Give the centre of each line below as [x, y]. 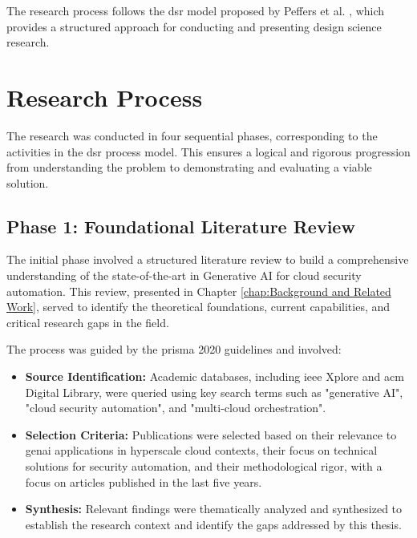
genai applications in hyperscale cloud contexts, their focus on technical [201, 450]
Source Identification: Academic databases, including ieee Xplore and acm [215, 376]
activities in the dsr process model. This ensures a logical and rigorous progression [208, 151]
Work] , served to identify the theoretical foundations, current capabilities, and [198, 307]
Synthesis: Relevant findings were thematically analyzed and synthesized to [214, 509]
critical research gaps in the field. [88, 322]
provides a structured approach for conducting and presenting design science [194, 26]
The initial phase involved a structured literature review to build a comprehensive [208, 259]
